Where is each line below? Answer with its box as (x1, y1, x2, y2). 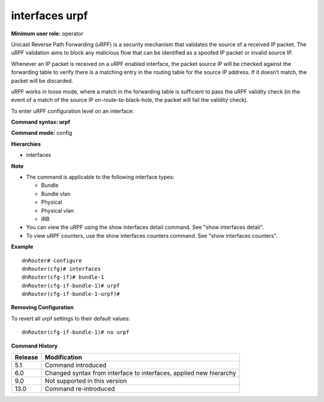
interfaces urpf (11, 9, 88, 22)
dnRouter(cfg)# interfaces (22, 265, 101, 272)
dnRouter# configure (22, 257, 82, 264)
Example (11, 243, 34, 250)
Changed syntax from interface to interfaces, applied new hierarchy (44, 369, 236, 377)
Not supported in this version (44, 377, 127, 385)
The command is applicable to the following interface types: (26, 174, 175, 181)
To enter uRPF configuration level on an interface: (11, 107, 134, 114)
